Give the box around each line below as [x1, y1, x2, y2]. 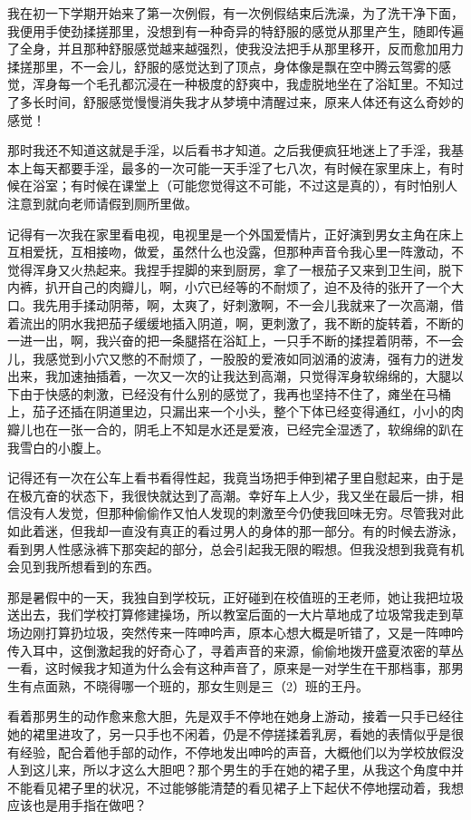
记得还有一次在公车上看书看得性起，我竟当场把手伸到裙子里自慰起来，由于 [7, 468, 451, 487]
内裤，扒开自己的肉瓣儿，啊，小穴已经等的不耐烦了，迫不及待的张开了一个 [7, 278, 451, 297]
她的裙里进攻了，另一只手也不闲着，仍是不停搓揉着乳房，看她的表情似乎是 [7, 724, 451, 743]
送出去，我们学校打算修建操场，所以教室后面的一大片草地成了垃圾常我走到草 [7, 605, 464, 624]
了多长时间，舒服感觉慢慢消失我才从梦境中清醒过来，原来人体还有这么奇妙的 [7, 92, 464, 111]
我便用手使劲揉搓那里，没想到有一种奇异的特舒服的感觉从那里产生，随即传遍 [7, 21, 464, 40]
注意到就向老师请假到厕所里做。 [7, 193, 197, 212]
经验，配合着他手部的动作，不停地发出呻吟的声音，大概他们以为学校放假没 [19, 742, 464, 761]
